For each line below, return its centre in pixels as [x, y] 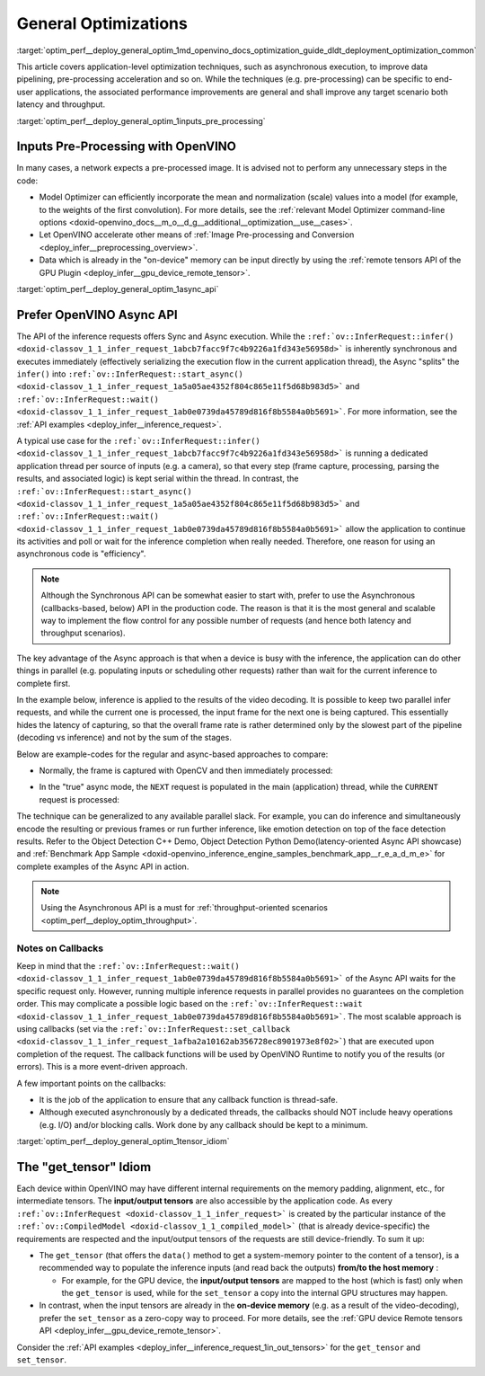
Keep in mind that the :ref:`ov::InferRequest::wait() [128, 965]
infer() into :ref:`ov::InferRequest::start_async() [130, 374]
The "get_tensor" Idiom [84, 1167]
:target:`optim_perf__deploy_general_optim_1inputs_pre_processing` [141, 120]
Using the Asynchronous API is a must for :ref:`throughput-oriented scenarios [184, 908]
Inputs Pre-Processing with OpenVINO [127, 147]
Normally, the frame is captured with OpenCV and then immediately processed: [186, 770]
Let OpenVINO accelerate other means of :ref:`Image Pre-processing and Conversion [197, 235]
